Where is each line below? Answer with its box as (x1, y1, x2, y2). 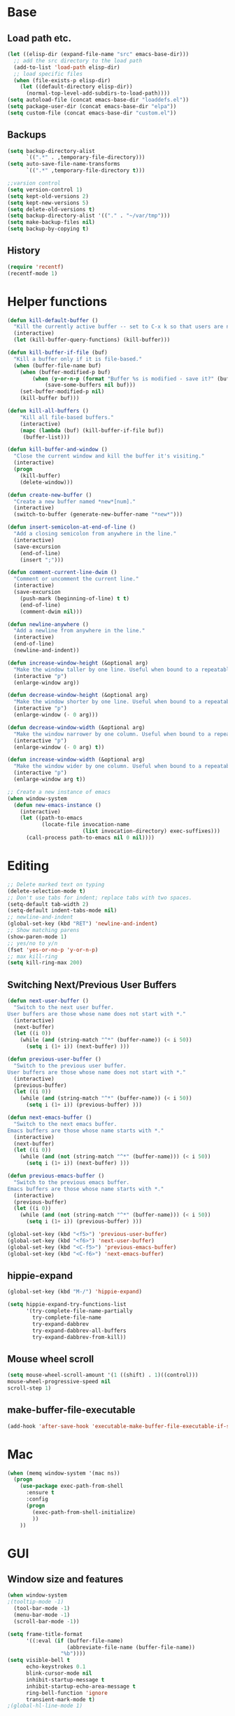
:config (25, 1496, 49, 1503)
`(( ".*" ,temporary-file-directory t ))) (25, 167, 145, 174)
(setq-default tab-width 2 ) (7, 900, 90, 907)
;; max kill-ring (7, 952, 58, 960)
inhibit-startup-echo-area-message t (25, 1682, 136, 1690)
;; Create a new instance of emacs (7, 788, 111, 795)
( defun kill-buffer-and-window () (7, 446, 108, 453)
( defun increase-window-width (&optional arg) (7, 756, 145, 764)
